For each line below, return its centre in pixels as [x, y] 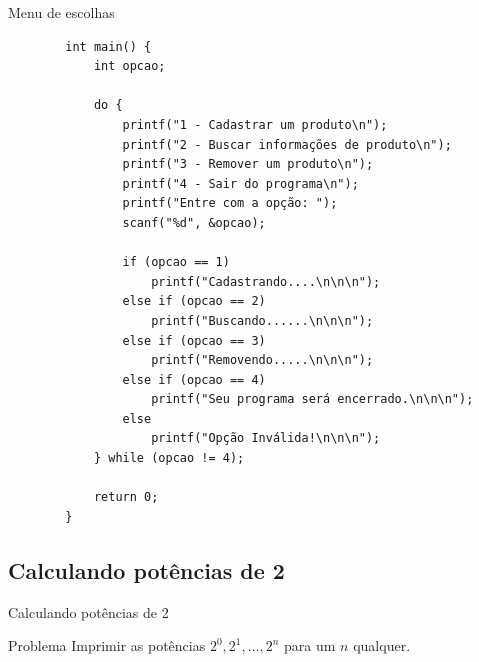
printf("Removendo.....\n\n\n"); [262, 360]
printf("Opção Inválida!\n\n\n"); [266, 438]
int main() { [108, 46]
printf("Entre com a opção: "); [230, 203]
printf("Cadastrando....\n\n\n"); [266, 281]
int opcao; [129, 66]
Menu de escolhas [61, 12]
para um [310, 645]
